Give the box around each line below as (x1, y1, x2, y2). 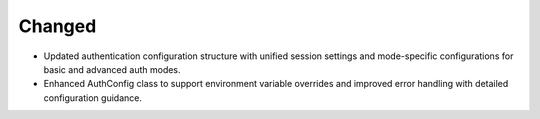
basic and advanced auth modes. (43, 63, 181, 75)
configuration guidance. (43, 91, 142, 104)
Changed (18, 15, 97, 37)
